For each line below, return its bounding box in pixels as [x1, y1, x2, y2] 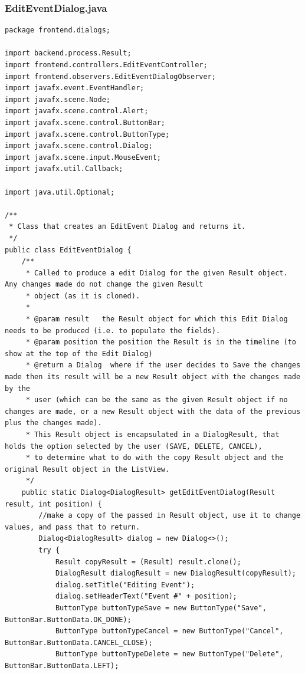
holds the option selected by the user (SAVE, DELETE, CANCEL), [5, 442, 263, 451]
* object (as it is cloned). [25, 291, 140, 300]
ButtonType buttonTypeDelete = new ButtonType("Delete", [55, 650, 284, 659]
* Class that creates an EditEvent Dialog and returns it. [9, 222, 246, 231]
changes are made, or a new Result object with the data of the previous [5, 407, 301, 416]
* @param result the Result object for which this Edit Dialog [25, 315, 288, 324]
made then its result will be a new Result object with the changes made [5, 373, 301, 382]
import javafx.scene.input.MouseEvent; [5, 153, 161, 162]
